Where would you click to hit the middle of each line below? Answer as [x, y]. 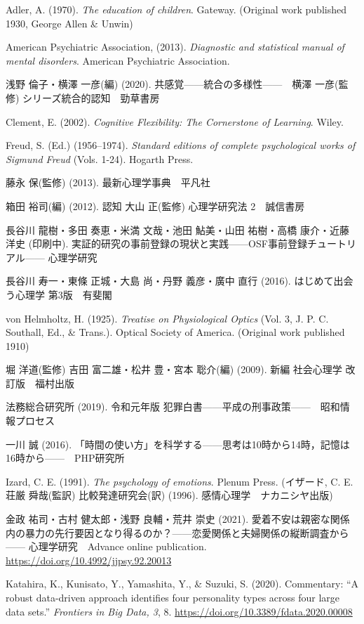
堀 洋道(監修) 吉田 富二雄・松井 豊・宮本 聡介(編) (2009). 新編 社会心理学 [174, 369]
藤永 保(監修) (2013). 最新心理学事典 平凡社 [108, 182]
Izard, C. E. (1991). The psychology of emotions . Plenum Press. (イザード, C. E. [180, 481]
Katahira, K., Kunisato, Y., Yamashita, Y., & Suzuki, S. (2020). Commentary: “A [182, 584]
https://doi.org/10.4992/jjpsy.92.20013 [89, 560]
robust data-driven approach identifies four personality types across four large [173, 597]
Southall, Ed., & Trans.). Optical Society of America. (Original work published [175, 332]
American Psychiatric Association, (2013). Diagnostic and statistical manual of [175, 47]
